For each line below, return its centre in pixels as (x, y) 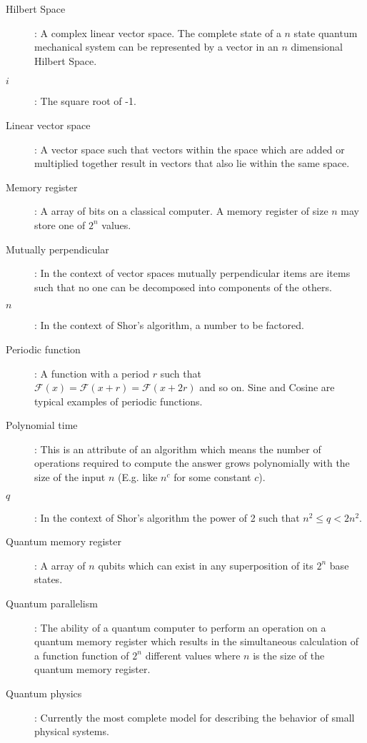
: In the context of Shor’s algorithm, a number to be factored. (169, 325)
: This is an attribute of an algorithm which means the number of (178, 449)
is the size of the (289, 655)
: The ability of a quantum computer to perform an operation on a (180, 627)
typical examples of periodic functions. (119, 401)
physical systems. (72, 731)
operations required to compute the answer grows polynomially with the (192, 463)
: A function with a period (92, 373)
